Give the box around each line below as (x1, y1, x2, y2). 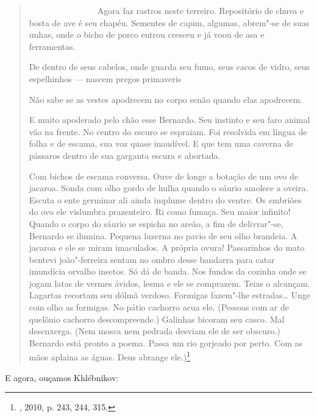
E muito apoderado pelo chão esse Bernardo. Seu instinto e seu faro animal (29, 113, 310, 126)
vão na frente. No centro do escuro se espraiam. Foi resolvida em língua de (29, 125, 307, 138)
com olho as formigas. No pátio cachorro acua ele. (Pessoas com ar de (29, 301, 289, 314)
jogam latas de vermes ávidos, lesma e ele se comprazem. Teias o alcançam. (29, 276, 310, 289)
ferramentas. (29, 40, 76, 52)
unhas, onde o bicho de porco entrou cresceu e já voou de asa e (29, 28, 265, 41)
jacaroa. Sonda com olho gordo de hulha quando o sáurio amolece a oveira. (29, 181, 308, 194)
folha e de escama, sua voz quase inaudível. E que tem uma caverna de (29, 137, 293, 150)
